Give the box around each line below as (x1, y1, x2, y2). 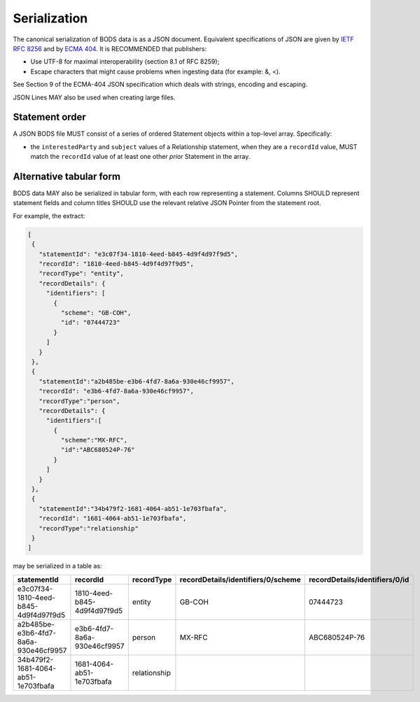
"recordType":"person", (38, 397, 120, 405)
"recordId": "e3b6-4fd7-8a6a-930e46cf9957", (38, 387, 194, 395)
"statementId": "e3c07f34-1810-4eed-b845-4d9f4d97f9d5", (38, 250, 239, 258)
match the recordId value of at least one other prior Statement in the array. (30, 153, 251, 161)
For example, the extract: (13, 211, 85, 220)
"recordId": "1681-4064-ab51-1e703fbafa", (38, 514, 187, 523)
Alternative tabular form (13, 171, 121, 182)
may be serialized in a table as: (13, 562, 102, 570)
